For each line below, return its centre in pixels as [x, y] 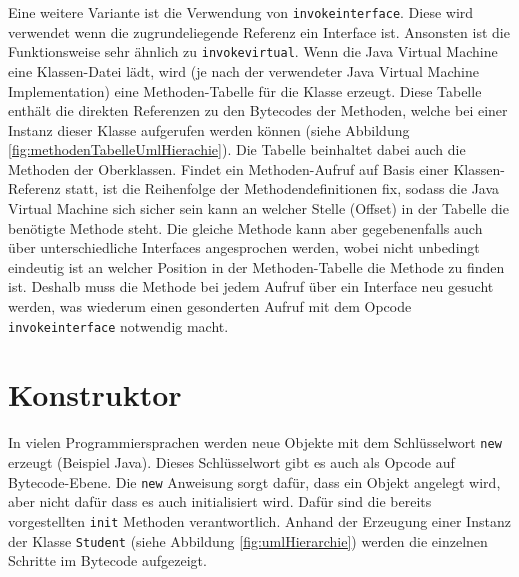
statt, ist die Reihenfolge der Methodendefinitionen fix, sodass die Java [282, 188]
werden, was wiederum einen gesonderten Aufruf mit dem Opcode [210, 306]
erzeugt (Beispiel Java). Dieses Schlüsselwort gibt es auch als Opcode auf [231, 462]
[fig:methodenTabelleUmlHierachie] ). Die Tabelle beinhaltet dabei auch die [237, 149]
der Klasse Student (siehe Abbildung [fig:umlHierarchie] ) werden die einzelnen [248, 540]
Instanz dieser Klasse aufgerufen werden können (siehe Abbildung [209, 129]
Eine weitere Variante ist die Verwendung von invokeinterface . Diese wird [241, 12]
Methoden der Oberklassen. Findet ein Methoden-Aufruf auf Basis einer [228, 168]
